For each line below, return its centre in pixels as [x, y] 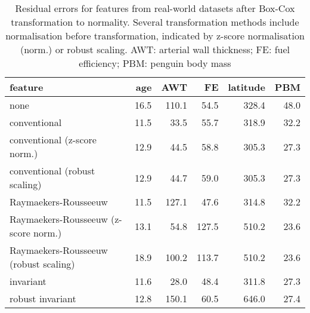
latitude [247, 87]
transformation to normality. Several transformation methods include [155, 22]
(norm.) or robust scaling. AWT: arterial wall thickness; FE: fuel [155, 49]
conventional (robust [52, 171]
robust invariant [43, 298]
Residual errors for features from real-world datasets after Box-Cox [155, 8]
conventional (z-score [53, 139]
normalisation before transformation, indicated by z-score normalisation [155, 36]
